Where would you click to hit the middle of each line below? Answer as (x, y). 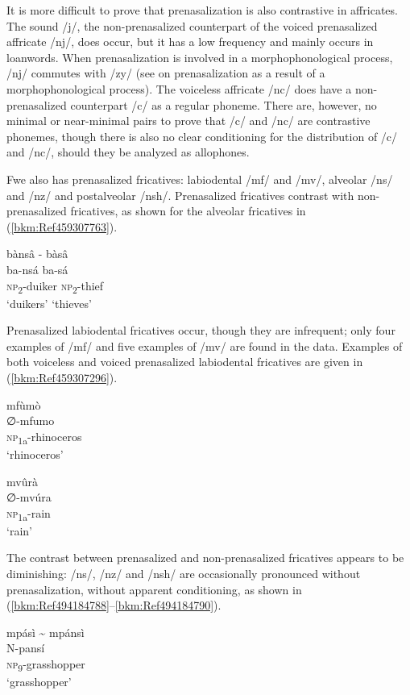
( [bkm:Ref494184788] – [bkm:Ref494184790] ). (114, 605)
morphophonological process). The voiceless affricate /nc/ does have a (179, 88)
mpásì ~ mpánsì (46, 632)
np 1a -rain (29, 514)
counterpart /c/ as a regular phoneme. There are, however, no (224, 104)
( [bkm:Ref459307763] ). (62, 226)
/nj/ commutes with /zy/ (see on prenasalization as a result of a (166, 73)
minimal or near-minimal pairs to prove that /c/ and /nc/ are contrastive (188, 121)
